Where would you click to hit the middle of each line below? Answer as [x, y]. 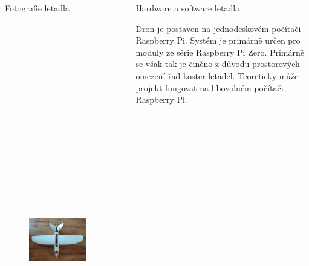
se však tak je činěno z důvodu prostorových [218, 64]
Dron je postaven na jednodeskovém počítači [218, 28]
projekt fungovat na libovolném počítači [210, 87]
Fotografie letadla [37, 8]
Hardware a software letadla [188, 8]
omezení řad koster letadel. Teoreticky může [217, 75]
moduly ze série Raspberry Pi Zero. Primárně [220, 52]
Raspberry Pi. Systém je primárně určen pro [218, 40]
